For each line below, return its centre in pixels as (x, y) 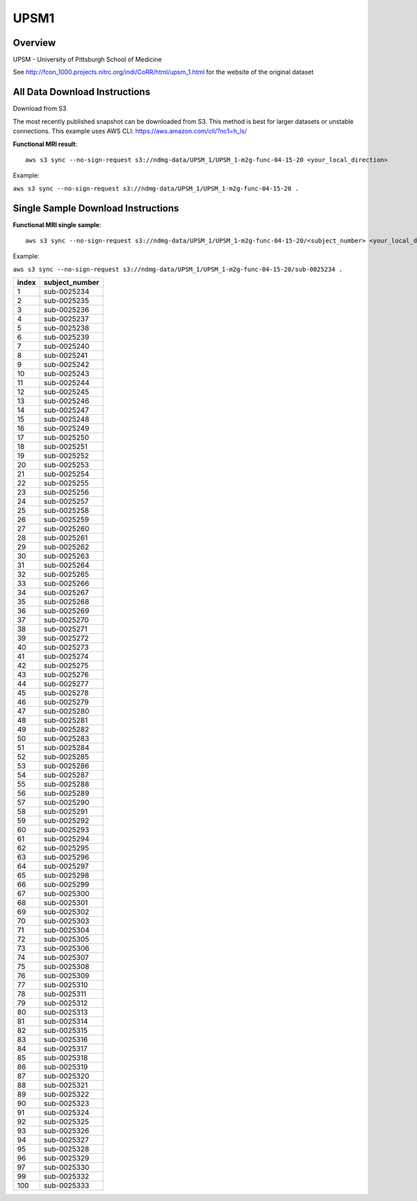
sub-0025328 (67, 1149)
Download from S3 (40, 108)
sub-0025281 (66, 721)
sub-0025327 (67, 1140)
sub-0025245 (67, 392)
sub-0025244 (67, 383)
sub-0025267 (67, 593)
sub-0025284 (67, 748)
